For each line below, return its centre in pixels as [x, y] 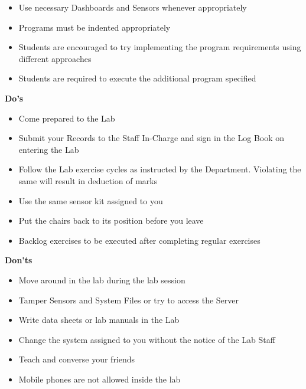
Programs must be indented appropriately [95, 27]
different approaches [55, 58]
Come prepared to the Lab [67, 118]
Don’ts [19, 260]
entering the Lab [49, 149]
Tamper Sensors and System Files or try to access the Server [129, 300]
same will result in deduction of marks [88, 180]
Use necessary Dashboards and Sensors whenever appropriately [133, 7]
